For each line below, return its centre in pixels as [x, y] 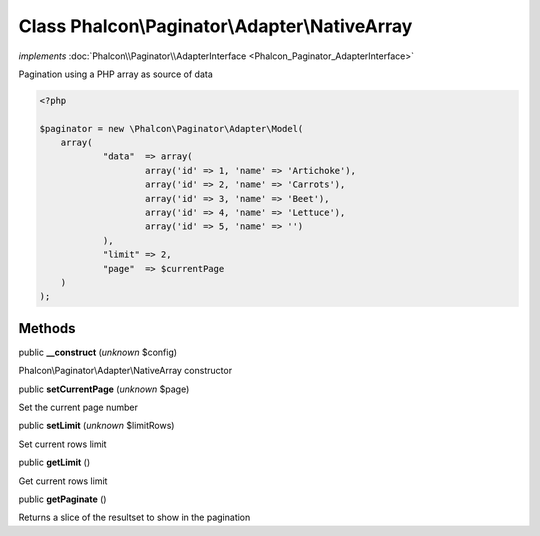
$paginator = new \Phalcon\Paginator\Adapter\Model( [171, 128]
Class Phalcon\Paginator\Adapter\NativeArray [215, 26]
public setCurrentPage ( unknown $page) [104, 389]
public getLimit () [54, 462]
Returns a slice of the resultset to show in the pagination [134, 517]
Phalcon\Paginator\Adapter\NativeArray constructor [125, 371]
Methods [47, 328]
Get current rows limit [63, 481]
